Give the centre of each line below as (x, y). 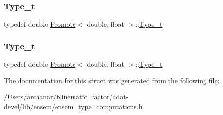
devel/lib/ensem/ (30, 106)
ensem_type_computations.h (99, 106)
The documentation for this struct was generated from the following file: (112, 80)
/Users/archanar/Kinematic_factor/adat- (66, 97)
